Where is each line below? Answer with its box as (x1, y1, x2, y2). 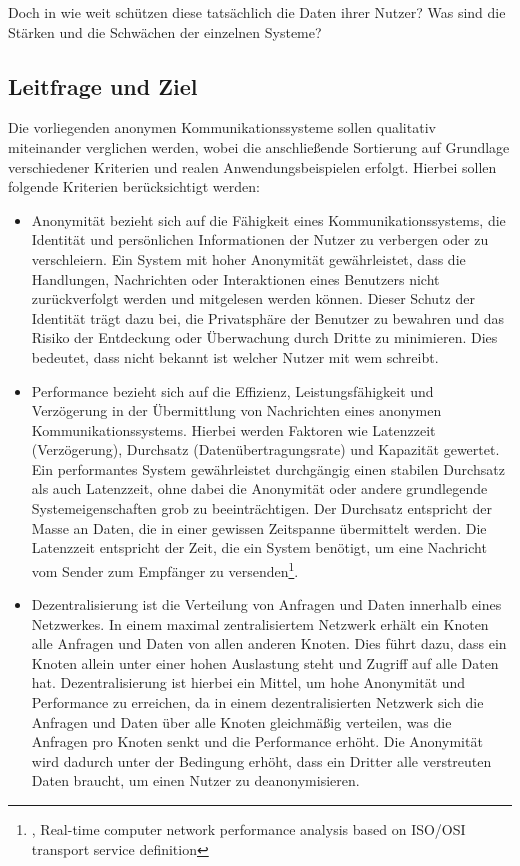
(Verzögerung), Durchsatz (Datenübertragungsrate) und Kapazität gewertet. (31, 439, 500, 460)
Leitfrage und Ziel (8, 70, 198, 101)
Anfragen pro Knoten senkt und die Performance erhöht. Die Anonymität (31, 731, 483, 752)
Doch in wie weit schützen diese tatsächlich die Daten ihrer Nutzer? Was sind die (8, 2, 506, 22)
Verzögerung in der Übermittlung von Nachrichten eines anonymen (31, 400, 442, 421)
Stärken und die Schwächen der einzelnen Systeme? (8, 21, 322, 42)
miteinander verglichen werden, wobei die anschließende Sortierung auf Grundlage (8, 136, 510, 157)
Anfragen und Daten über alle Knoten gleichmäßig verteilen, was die (31, 711, 452, 732)
